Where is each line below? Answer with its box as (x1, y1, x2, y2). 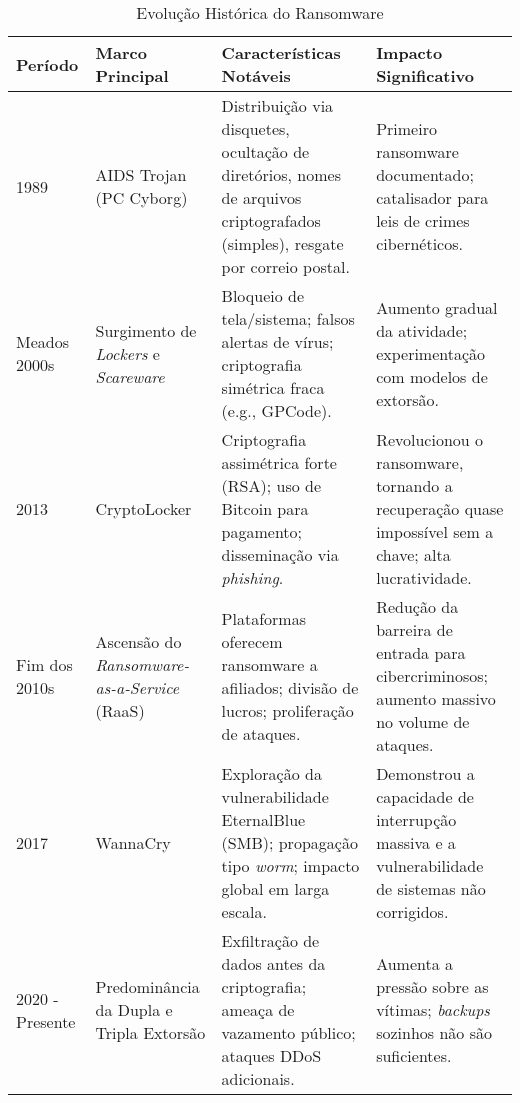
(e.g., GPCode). (221, 399, 332, 422)
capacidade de (376, 785, 474, 808)
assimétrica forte (221, 451, 337, 474)
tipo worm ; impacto (221, 854, 360, 877)
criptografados (221, 209, 321, 232)
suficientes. (376, 1044, 452, 1067)
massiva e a (376, 831, 456, 854)
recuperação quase (376, 497, 504, 520)
